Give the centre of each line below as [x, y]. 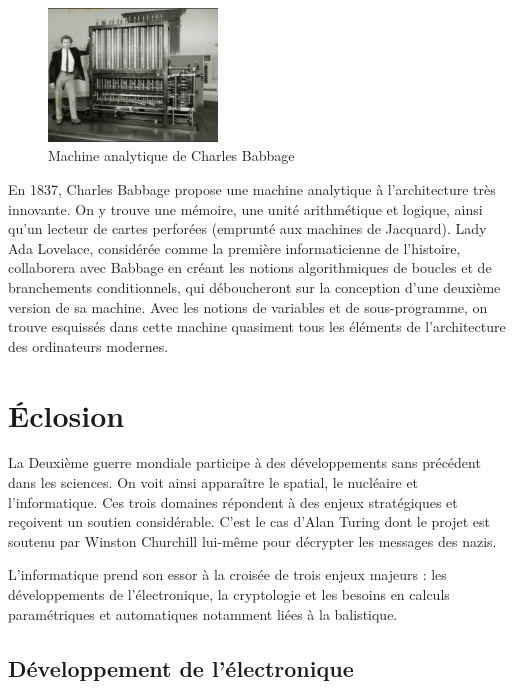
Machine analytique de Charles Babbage [171, 155]
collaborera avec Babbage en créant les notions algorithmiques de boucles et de [250, 267]
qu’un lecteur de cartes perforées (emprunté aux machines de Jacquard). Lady [247, 228]
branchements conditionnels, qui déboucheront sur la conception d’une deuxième [254, 286]
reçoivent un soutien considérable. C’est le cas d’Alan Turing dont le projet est [249, 521]
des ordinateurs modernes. [88, 345]
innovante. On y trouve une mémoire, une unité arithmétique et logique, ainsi [245, 208]
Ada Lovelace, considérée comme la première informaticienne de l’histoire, [234, 247]
